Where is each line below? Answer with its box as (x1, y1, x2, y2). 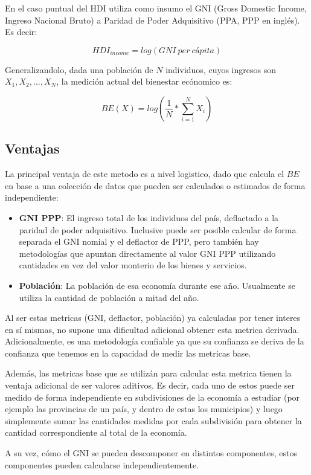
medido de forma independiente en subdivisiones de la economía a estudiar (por (5, 390, 300, 403)
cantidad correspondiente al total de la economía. (5, 426, 187, 439)
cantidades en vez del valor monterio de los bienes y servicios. (19, 259, 247, 271)
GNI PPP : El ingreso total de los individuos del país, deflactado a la (19, 211, 279, 224)
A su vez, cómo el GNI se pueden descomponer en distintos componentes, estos (5, 447, 298, 459)
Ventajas (5, 139, 60, 158)
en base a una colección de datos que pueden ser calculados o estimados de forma (5, 179, 306, 192)
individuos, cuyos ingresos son (165, 63, 276, 76)
